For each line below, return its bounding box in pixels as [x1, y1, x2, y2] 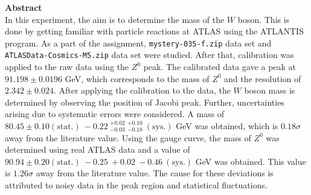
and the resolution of [224, 72, 301, 85]
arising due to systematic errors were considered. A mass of [5, 107, 225, 120]
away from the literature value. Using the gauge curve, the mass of [5, 131, 251, 144]
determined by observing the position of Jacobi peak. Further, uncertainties [5, 95, 284, 108]
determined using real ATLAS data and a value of [5, 143, 190, 156]
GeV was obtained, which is [176, 120, 278, 132]
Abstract [5, 1, 42, 13]
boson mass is [244, 84, 295, 97]
